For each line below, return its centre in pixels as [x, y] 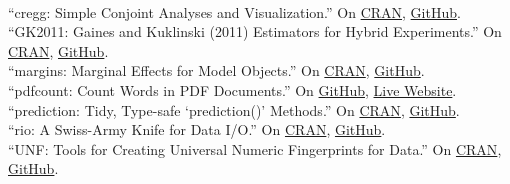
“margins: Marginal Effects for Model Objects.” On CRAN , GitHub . [216, 70]
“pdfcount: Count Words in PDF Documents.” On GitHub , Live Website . [232, 89]
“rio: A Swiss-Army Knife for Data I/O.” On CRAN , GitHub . [197, 129]
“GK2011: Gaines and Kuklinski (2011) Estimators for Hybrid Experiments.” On [255, 31]
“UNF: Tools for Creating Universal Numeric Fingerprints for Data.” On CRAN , [255, 148]
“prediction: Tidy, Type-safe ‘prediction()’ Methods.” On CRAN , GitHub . [234, 109]
